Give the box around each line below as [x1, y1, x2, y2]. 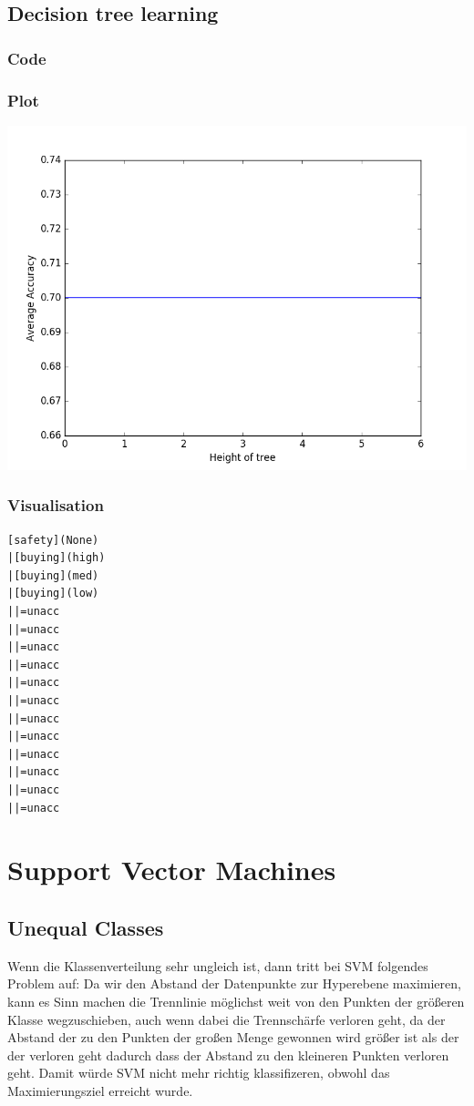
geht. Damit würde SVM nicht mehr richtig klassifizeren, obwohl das [7, 1063, 390, 1082]
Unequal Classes [7, 913, 164, 941]
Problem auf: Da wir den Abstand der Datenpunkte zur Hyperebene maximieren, [7, 974, 461, 993]
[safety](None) [7, 533, 99, 547]
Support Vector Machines [7, 851, 336, 888]
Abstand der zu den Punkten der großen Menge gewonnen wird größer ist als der [7, 1028, 459, 1047]
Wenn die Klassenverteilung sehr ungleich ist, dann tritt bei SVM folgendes [7, 956, 428, 975]
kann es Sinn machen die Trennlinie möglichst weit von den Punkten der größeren [7, 991, 465, 1010]
